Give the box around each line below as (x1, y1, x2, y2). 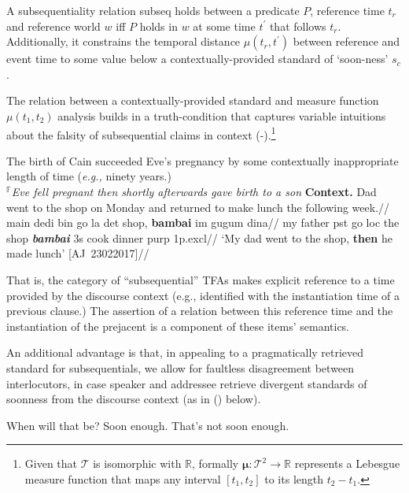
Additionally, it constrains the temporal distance (6, 33, 241, 50)
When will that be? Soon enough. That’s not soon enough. (6, 417, 289, 433)
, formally (192, 455, 239, 472)
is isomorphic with (93, 455, 182, 472)
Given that (24, 455, 78, 472)
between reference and (293, 33, 400, 50)
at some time (193, 17, 256, 34)
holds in (139, 17, 178, 34)
